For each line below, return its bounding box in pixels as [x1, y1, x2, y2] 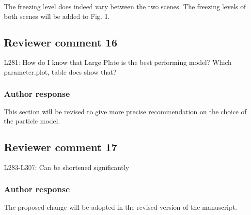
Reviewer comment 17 [4, 139, 117, 154]
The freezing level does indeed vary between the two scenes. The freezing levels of [4, 1, 246, 11]
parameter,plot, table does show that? [4, 66, 117, 77]
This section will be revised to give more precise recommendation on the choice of [4, 106, 247, 116]
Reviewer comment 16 [4, 34, 117, 49]
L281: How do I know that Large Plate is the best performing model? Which [4, 57, 232, 67]
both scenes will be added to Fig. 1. [4, 11, 110, 21]
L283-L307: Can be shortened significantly [4, 162, 129, 172]
